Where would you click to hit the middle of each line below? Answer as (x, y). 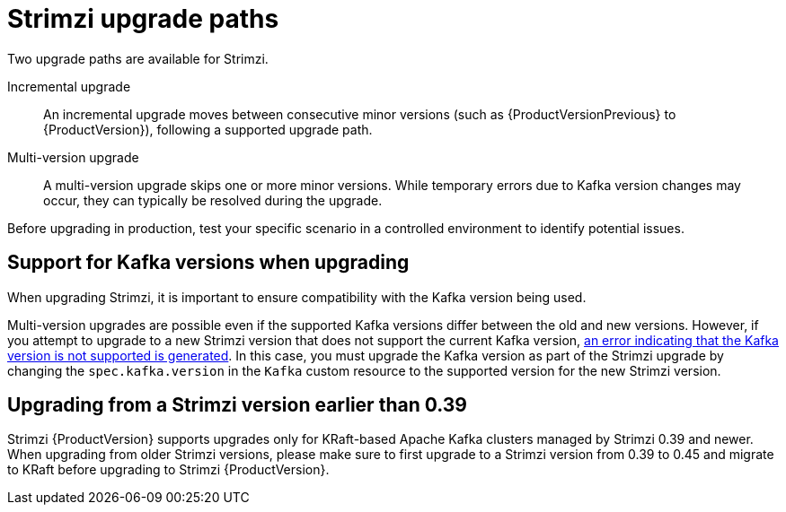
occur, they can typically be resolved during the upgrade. (213, 200)
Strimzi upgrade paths (143, 19)
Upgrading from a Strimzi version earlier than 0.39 (237, 405)
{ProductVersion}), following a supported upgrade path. (208, 129)
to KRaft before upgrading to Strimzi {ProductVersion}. (168, 470)
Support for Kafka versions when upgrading (208, 263)
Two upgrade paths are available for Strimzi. (138, 58)
